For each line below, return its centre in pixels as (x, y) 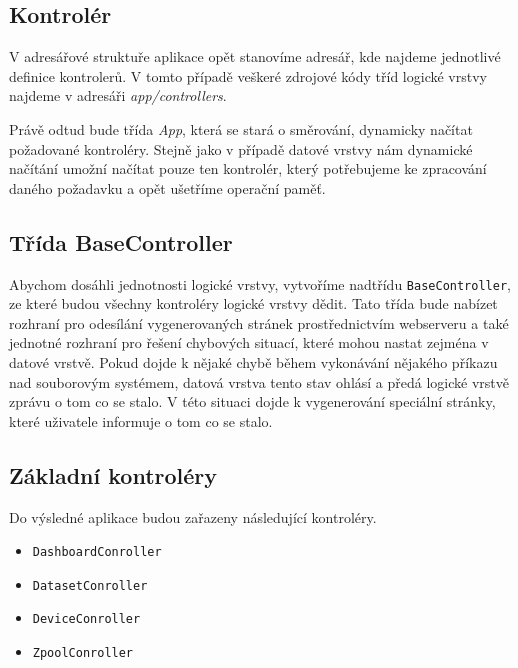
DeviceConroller (86, 619)
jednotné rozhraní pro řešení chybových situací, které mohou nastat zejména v (249, 342)
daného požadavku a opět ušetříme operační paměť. (167, 187)
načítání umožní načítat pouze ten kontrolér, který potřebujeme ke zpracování (248, 168)
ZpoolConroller (83, 653)
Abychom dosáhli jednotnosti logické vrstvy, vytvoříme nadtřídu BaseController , (260, 283)
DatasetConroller (90, 585)
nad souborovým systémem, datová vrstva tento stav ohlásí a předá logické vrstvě (259, 381)
